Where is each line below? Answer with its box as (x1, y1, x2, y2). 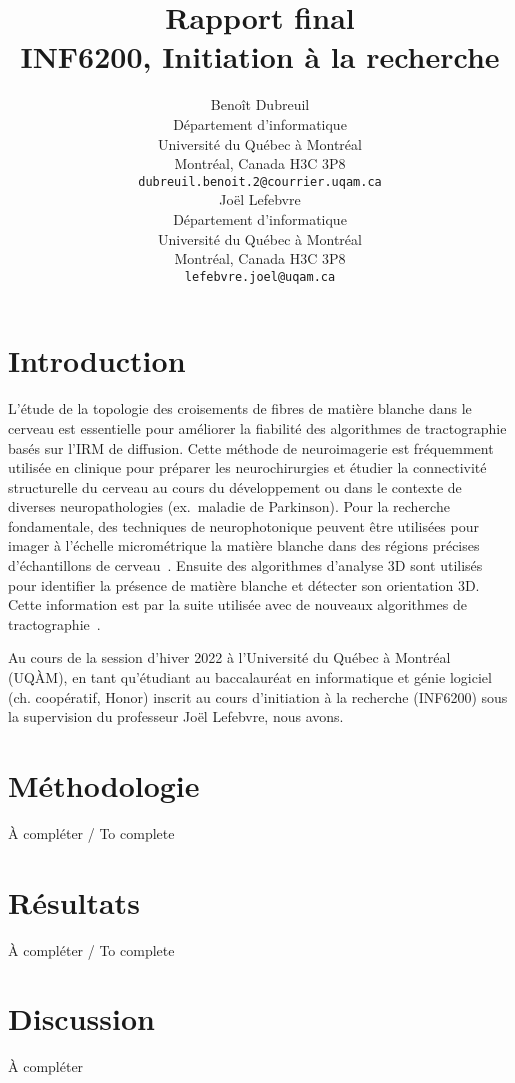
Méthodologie (8, 765, 200, 805)
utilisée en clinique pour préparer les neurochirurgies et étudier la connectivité (8, 457, 487, 478)
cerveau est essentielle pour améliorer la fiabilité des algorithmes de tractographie (8, 417, 507, 438)
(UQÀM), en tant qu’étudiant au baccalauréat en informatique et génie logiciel (8, 667, 492, 688)
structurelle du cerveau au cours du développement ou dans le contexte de (8, 476, 462, 497)
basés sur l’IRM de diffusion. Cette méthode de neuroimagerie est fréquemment (8, 437, 494, 458)
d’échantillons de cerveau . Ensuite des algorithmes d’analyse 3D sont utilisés (8, 555, 483, 576)
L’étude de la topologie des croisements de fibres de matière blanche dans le (8, 398, 472, 419)
